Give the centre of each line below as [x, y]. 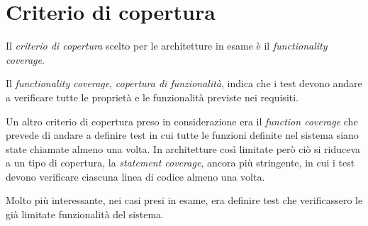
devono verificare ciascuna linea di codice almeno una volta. [135, 176]
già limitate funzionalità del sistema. [85, 214]
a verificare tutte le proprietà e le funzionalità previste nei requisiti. [152, 97]
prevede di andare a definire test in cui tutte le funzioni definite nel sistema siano [182, 135]
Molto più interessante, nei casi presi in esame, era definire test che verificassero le [184, 200]
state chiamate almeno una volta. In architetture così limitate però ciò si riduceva [183, 148]
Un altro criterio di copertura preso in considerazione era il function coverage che [182, 121]
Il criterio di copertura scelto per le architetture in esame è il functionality [167, 46]
